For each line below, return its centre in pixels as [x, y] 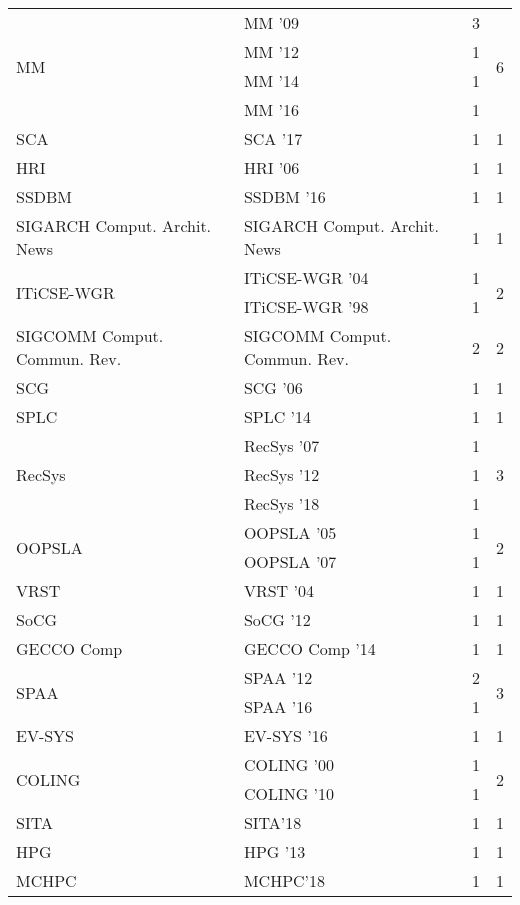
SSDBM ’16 [284, 196]
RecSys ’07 [281, 445]
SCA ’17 [273, 138]
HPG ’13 [274, 851]
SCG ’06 [273, 387]
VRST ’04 [278, 590]
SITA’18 [272, 822]
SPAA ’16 [278, 706]
